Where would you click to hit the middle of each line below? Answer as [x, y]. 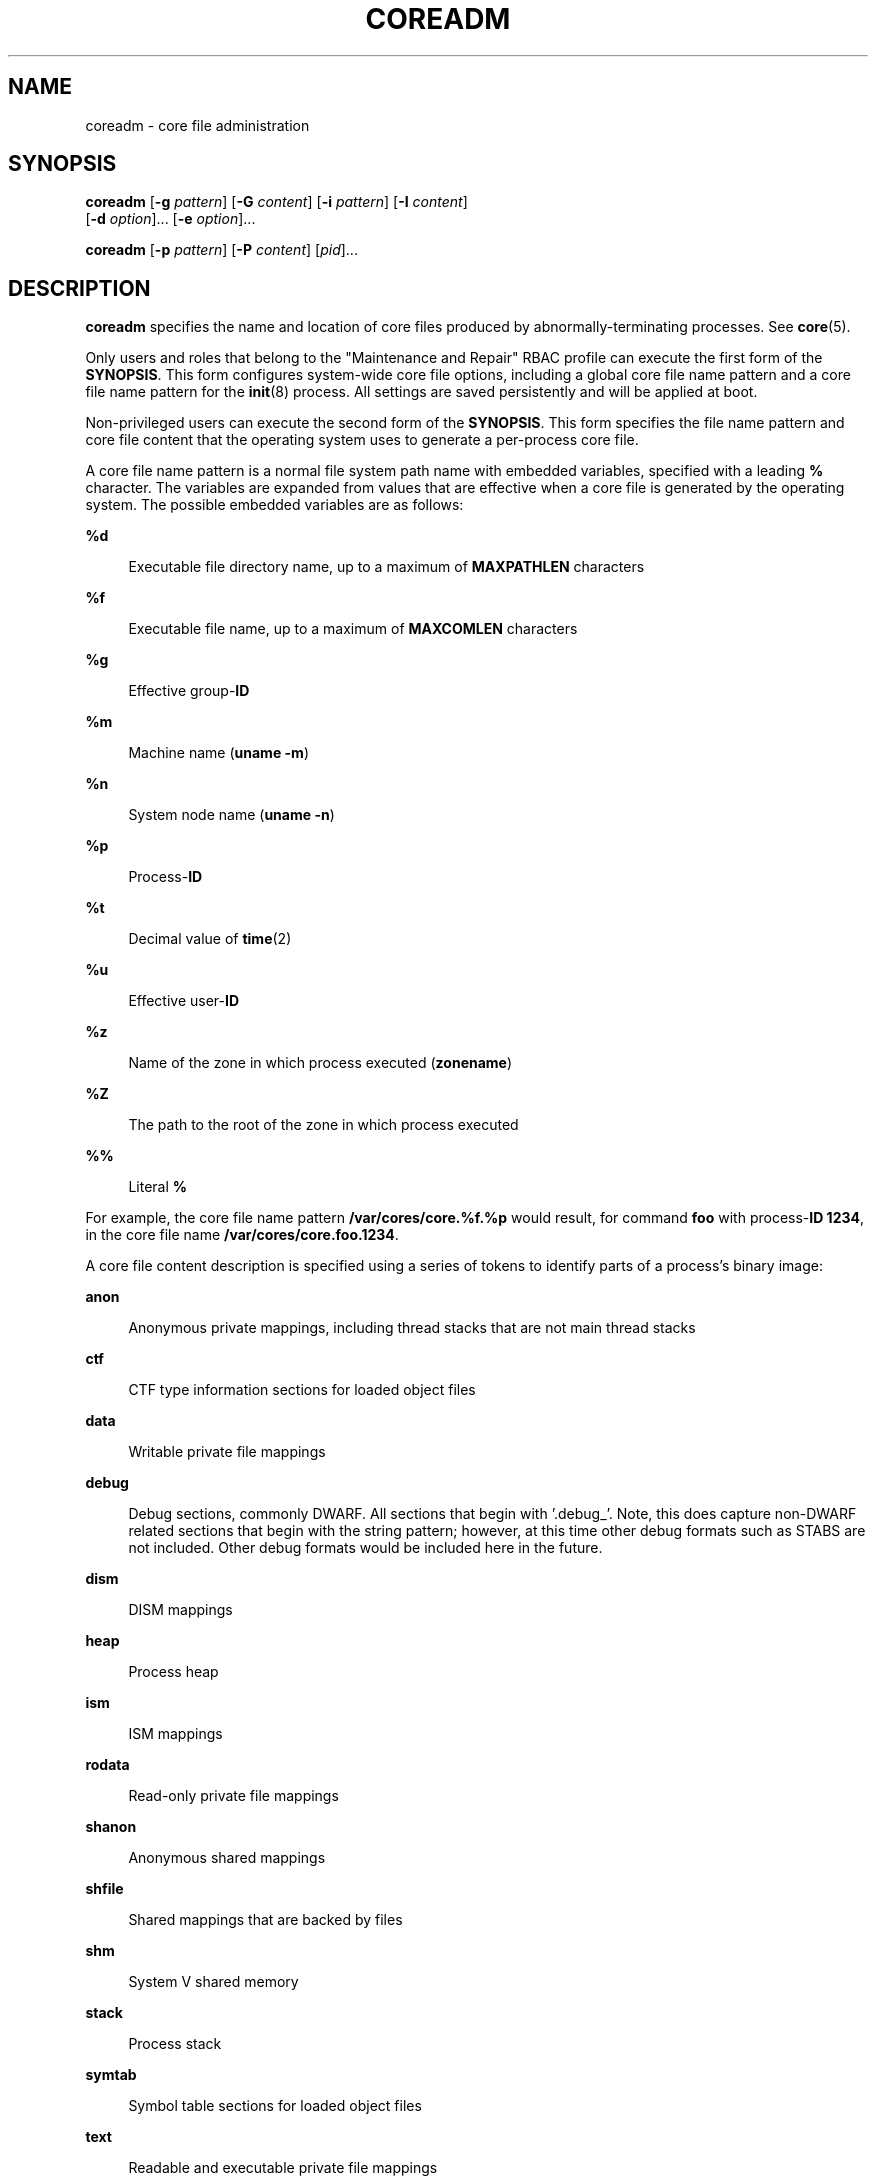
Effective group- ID [189, 691]
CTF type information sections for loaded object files [302, 1390]
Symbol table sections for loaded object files [275, 2106]
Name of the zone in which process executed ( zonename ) [320, 1063]
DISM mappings [180, 1610]
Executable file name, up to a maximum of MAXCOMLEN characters [353, 629]
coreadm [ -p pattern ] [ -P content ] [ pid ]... [221, 250]
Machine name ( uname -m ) [218, 753]
